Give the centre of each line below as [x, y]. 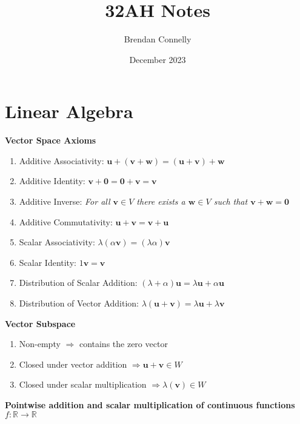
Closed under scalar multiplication [83, 384]
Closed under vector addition [73, 364]
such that [231, 201]
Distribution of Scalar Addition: [78, 283]
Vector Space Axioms [51, 140]
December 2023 [158, 59]
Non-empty [40, 344]
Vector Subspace [40, 323]
